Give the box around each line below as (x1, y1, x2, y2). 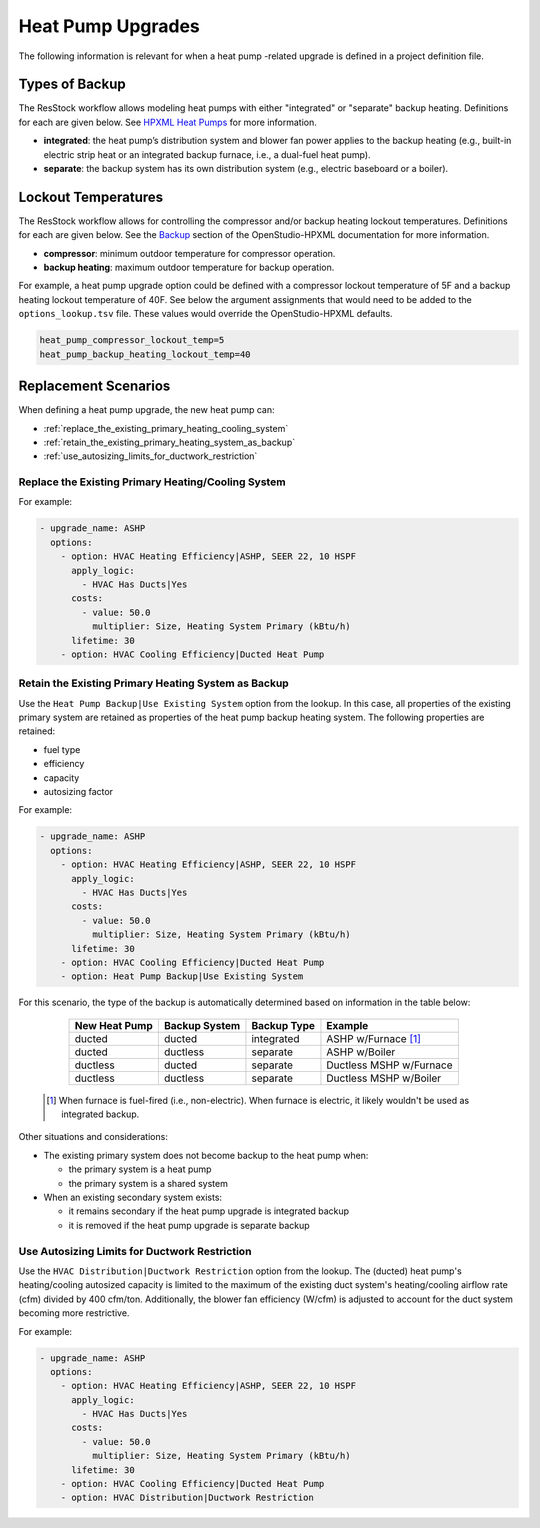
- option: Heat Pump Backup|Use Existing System (60, 971, 304, 982)
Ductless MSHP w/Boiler (326, 1071, 442, 1085)
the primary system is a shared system (68, 1177, 229, 1189)
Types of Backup (18, 76, 126, 93)
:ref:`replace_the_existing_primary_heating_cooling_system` (43, 422, 289, 434)
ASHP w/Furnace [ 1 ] (326, 1031, 422, 1045)
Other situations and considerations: (18, 1131, 169, 1143)
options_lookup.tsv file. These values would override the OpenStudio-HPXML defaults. (18, 308, 394, 320)
